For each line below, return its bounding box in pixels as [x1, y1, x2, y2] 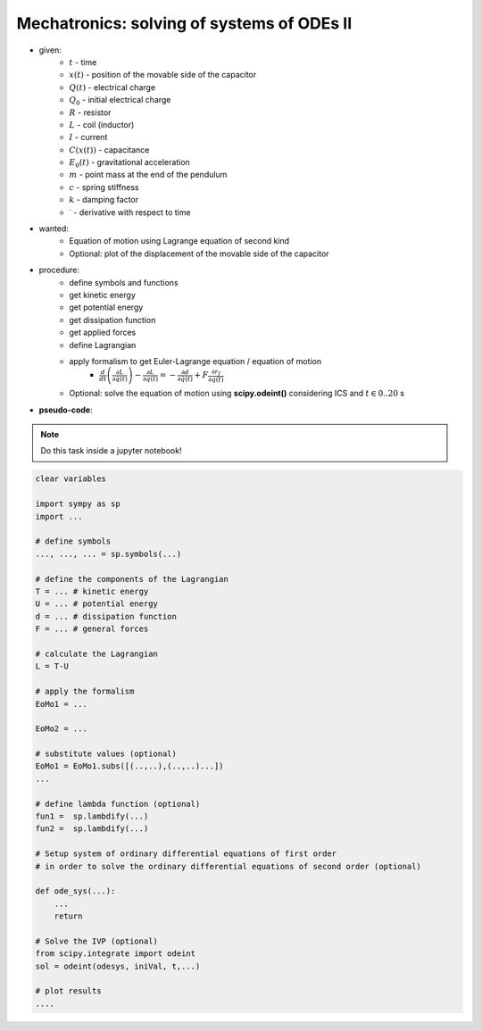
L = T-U [35, 661, 69, 671]
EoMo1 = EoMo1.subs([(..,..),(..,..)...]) [35, 761, 224, 771]
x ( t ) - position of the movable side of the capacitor [69, 70, 257, 80]
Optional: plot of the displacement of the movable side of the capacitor [69, 248, 329, 259]
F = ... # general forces [35, 624, 149, 634]
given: [38, 45, 62, 55]
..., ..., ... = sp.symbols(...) [35, 549, 182, 559]
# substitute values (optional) [35, 749, 178, 759]
